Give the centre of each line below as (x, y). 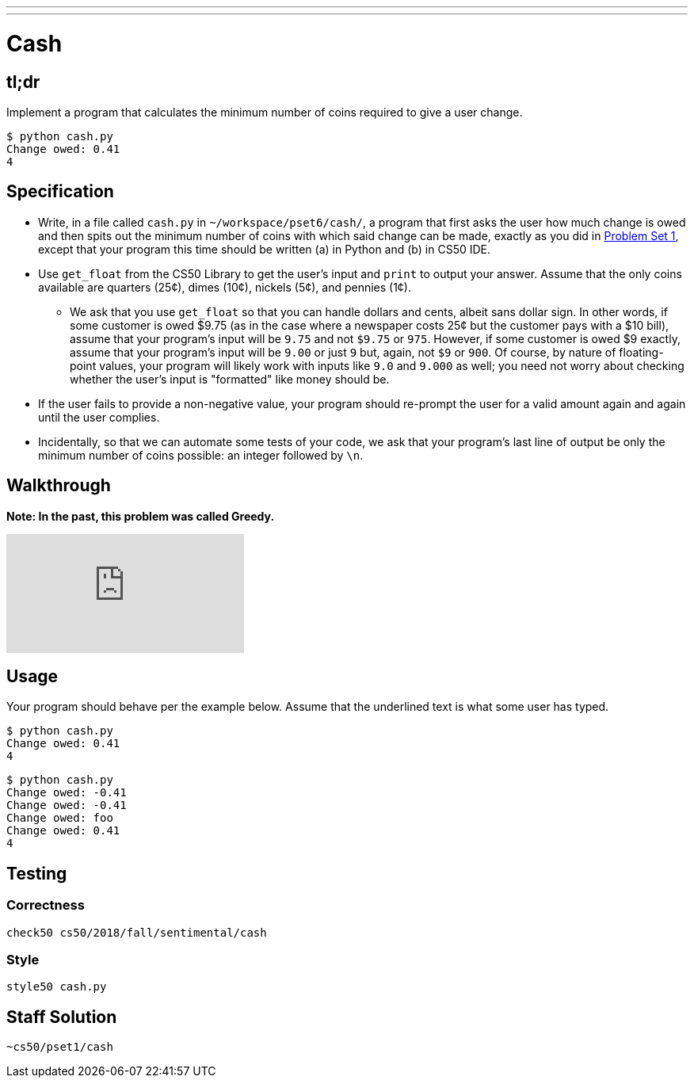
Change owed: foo (60, 818)
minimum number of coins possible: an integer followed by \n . (201, 455)
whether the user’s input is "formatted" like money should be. (230, 379)
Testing (37, 873)
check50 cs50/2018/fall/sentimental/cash (137, 932)
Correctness (46, 905)
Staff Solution (62, 1017)
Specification (60, 192)
